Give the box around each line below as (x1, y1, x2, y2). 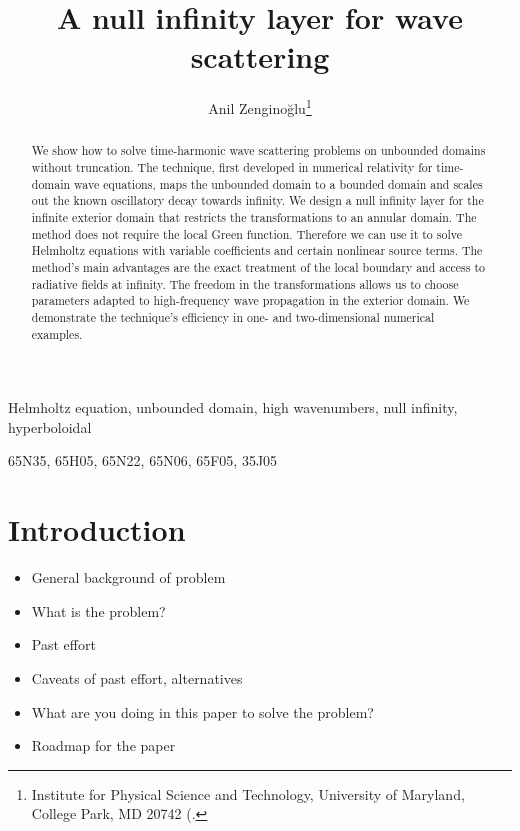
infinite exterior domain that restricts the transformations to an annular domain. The (31, 208, 477, 225)
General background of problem (31, 567, 226, 588)
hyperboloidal (8, 416, 92, 437)
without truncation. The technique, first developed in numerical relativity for (31, 159, 433, 176)
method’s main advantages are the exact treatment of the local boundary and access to (31, 258, 485, 275)
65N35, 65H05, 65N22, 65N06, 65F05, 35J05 (8, 450, 278, 471)
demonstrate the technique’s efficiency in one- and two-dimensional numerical (31, 308, 435, 325)
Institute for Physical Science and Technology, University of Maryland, (31, 783, 465, 804)
